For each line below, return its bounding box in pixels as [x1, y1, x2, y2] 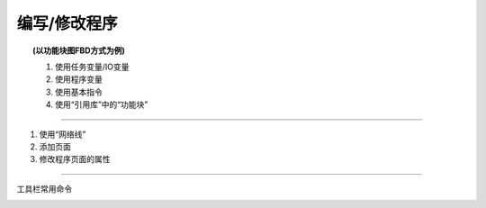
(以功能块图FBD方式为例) [32, 45, 126, 56]
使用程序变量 [55, 74, 103, 85]
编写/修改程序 [16, 14, 118, 33]
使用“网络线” [39, 129, 86, 140]
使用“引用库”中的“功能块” [55, 99, 148, 110]
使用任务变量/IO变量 [55, 61, 130, 72]
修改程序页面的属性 [39, 154, 111, 165]
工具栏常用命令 [16, 183, 72, 194]
